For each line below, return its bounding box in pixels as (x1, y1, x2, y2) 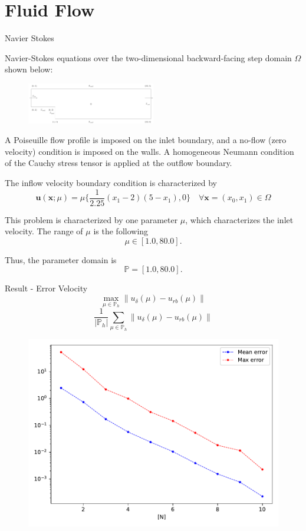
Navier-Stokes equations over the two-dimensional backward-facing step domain (5, 51, 292, 64)
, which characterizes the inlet (185, 213, 294, 225)
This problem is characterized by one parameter (5, 213, 178, 225)
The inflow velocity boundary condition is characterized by (5, 177, 217, 189)
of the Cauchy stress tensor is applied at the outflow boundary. (5, 157, 232, 169)
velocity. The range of (5, 225, 83, 237)
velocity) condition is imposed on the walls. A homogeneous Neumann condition (5, 145, 294, 157)
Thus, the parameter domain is (5, 253, 117, 265)
